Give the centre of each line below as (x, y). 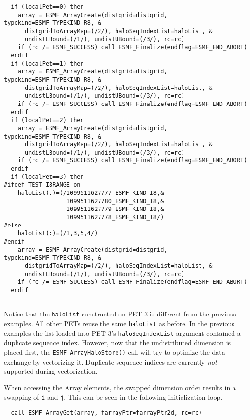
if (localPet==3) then (47, 177)
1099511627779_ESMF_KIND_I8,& (115, 209)
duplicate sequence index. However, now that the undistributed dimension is (117, 342)
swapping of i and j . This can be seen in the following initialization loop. (113, 397)
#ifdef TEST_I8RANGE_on (42, 185)
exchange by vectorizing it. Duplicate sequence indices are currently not (110, 361)
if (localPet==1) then (47, 63)
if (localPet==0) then (47, 7)
